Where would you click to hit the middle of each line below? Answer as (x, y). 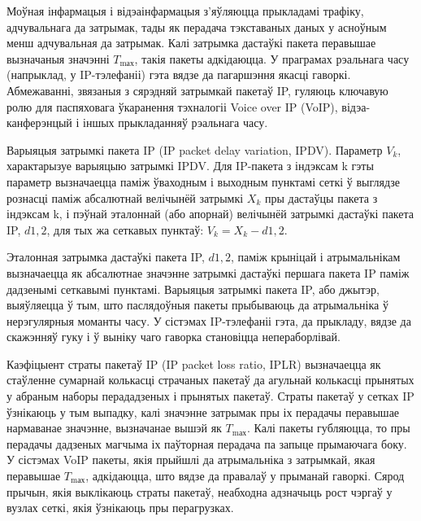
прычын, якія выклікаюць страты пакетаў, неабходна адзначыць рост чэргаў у (200, 491)
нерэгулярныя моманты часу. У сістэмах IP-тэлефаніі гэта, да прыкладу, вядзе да (209, 320)
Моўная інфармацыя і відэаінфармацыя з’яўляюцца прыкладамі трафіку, (185, 11)
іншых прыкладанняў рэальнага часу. (176, 123)
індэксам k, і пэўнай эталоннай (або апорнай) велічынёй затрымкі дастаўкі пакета (210, 214)
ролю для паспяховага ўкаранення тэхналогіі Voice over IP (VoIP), (172, 106)
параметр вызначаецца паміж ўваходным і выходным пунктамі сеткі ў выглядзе (203, 181)
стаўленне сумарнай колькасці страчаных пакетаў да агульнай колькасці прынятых (210, 380)
